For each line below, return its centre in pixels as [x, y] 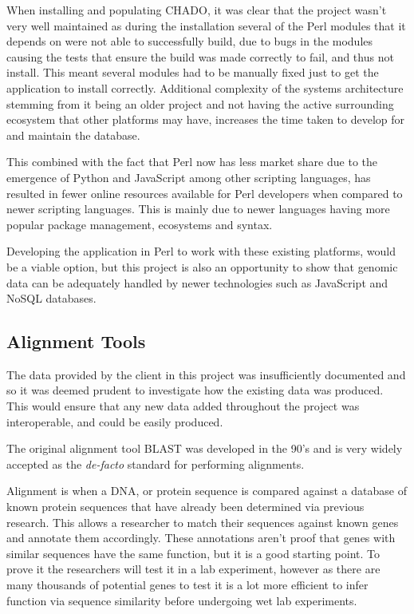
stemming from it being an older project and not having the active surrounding [200, 103]
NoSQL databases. [51, 298]
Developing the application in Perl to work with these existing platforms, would [201, 251]
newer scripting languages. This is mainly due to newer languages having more [198, 209]
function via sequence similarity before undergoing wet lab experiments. [182, 600]
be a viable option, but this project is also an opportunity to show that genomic [202, 266]
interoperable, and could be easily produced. [115, 421]
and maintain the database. [73, 135]
